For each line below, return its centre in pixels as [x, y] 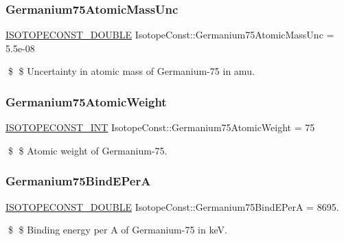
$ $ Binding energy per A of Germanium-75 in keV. [117, 230]
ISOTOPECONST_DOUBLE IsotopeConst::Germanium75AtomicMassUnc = [170, 35]
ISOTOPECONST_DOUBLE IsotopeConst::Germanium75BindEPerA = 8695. [172, 206]
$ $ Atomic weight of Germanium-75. [88, 150]
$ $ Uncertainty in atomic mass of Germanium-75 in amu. [131, 71]
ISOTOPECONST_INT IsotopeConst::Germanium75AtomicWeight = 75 [160, 127]
